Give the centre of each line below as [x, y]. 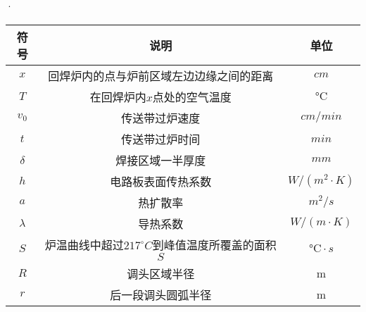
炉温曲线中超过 [84, 244]
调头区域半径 [161, 273]
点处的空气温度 [192, 96]
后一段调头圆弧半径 [161, 294]
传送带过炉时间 [161, 139]
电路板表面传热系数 [161, 181]
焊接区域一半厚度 [161, 160]
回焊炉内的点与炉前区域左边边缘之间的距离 [161, 75]
